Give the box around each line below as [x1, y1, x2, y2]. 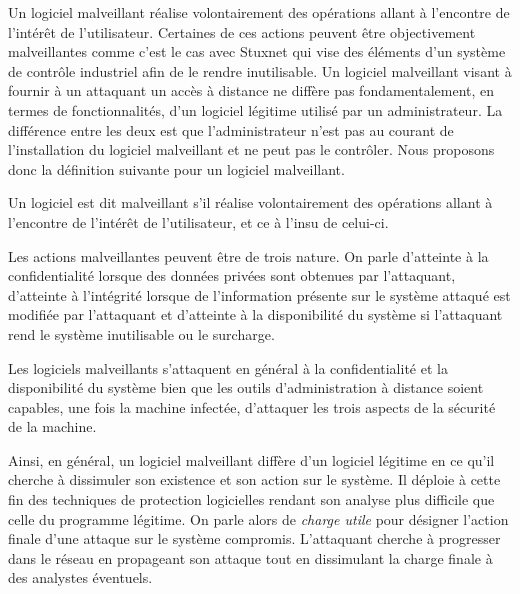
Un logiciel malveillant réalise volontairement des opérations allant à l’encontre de [8, 2, 510, 22]
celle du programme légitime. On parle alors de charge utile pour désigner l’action [8, 508, 509, 529]
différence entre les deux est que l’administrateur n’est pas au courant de [8, 119, 454, 140]
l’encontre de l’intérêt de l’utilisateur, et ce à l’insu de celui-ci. [8, 211, 389, 232]
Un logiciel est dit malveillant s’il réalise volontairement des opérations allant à [8, 192, 493, 213]
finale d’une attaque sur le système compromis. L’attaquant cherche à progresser [8, 528, 501, 549]
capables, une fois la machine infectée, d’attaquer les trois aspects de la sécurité [8, 396, 496, 417]
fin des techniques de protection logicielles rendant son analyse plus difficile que [8, 489, 495, 510]
